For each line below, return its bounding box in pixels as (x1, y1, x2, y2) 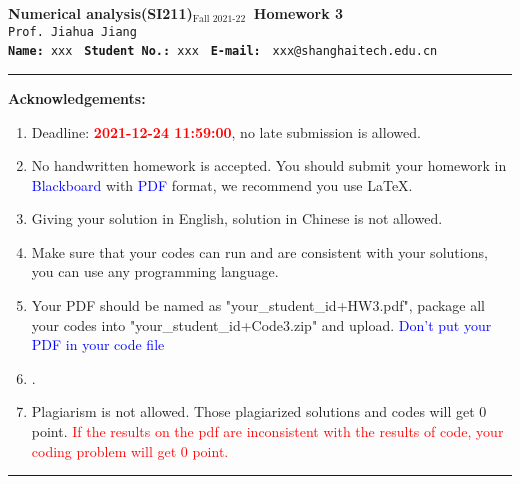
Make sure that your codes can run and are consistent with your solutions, (31, 241, 488, 262)
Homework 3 (253, 3, 344, 23)
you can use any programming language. (31, 261, 279, 282)
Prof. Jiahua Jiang (8, 24, 137, 39)
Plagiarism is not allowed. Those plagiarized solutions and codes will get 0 (31, 401, 487, 422)
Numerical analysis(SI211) (8, 3, 193, 23)
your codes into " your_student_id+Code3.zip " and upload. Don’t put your (31, 314, 492, 335)
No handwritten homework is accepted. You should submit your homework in (31, 155, 507, 176)
